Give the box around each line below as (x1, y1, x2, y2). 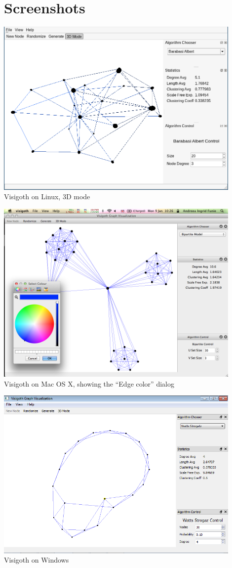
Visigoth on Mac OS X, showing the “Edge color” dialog (4, 378, 174, 389)
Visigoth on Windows (4, 555, 69, 565)
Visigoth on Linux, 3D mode (4, 191, 90, 202)
